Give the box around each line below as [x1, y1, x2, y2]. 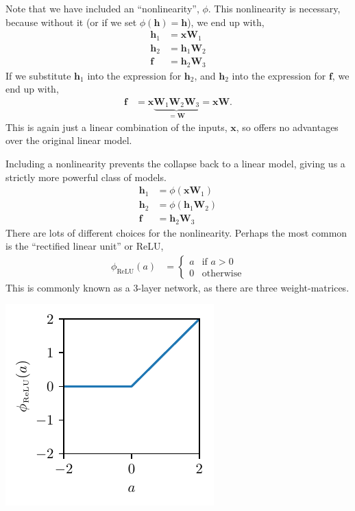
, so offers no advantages [236, 119, 339, 134]
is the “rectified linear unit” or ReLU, [5, 239, 164, 253]
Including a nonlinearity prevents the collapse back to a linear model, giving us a [5, 156, 345, 170]
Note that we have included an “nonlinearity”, [5, 1, 199, 15]
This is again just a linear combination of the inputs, [5, 119, 228, 134]
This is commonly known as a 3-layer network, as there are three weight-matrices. [5, 280, 350, 294]
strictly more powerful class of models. [5, 169, 167, 184]
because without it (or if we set [5, 14, 137, 29]
